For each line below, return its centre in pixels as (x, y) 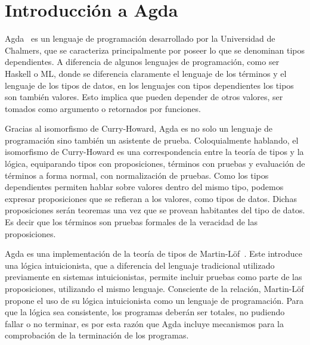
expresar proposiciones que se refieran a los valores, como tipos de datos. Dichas (151, 198)
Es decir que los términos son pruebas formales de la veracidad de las (131, 222)
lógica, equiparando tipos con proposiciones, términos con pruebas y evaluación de (155, 164)
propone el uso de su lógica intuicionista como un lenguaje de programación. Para (154, 300)
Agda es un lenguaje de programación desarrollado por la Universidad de (140, 38)
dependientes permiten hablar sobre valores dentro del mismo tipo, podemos (144, 187)
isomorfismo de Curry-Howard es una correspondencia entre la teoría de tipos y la (154, 152)
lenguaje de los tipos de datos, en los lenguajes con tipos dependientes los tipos (149, 85)
